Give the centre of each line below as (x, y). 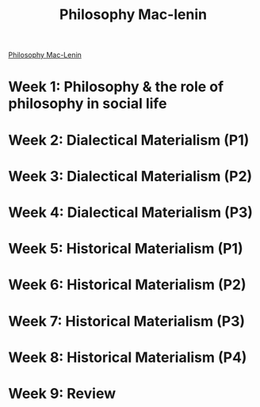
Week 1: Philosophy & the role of (116, 87)
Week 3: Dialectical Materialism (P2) (130, 176)
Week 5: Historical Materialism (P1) (126, 249)
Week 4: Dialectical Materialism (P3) (131, 212)
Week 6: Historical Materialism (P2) (128, 285)
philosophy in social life (88, 104)
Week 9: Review (62, 393)
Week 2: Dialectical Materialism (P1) (129, 140)
